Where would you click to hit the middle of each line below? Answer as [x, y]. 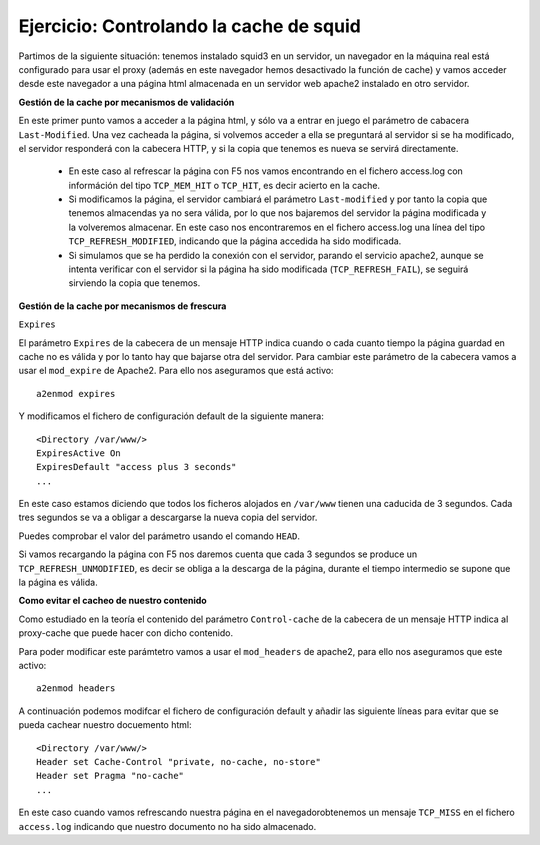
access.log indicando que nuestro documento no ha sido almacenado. [167, 826]
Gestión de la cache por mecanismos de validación [126, 102]
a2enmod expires [76, 393]
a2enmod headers [76, 688]
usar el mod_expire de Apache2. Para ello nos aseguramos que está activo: [176, 371]
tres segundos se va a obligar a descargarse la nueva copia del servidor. [168, 517]
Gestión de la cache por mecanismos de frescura [122, 306]
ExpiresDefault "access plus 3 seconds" [136, 467]
